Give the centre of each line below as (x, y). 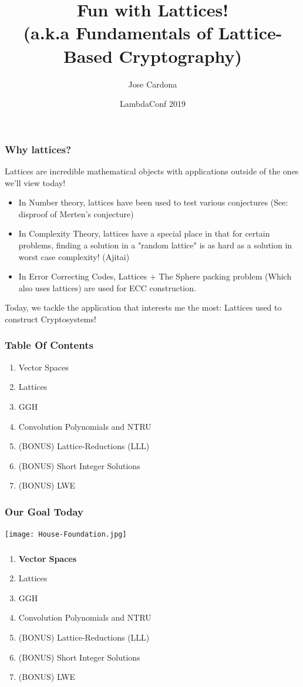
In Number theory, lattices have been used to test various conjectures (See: (153, 202)
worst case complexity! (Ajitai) (74, 256)
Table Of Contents (49, 345)
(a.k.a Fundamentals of (117, 33)
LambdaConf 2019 (153, 104)
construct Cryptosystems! (51, 319)
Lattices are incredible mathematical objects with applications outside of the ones (152, 171)
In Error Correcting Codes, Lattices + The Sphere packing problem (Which (155, 276)
